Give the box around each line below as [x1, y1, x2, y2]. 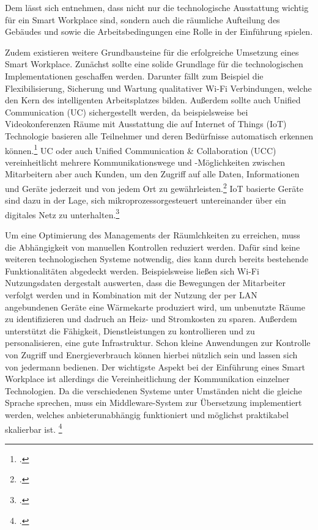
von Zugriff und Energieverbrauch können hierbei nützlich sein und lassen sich [5, 348, 298, 361]
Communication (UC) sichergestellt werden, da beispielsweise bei [5, 105, 248, 118]
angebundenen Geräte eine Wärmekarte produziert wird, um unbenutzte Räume [5, 300, 305, 313]
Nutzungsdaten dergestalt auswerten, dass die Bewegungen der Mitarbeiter [5, 276, 286, 289]
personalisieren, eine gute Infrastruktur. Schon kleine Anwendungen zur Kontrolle [5, 336, 311, 349]
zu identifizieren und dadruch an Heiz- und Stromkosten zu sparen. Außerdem [5, 312, 297, 325]
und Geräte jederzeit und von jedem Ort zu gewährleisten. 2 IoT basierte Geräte [5, 180, 303, 194]
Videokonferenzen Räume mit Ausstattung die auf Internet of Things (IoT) [5, 117, 287, 130]
